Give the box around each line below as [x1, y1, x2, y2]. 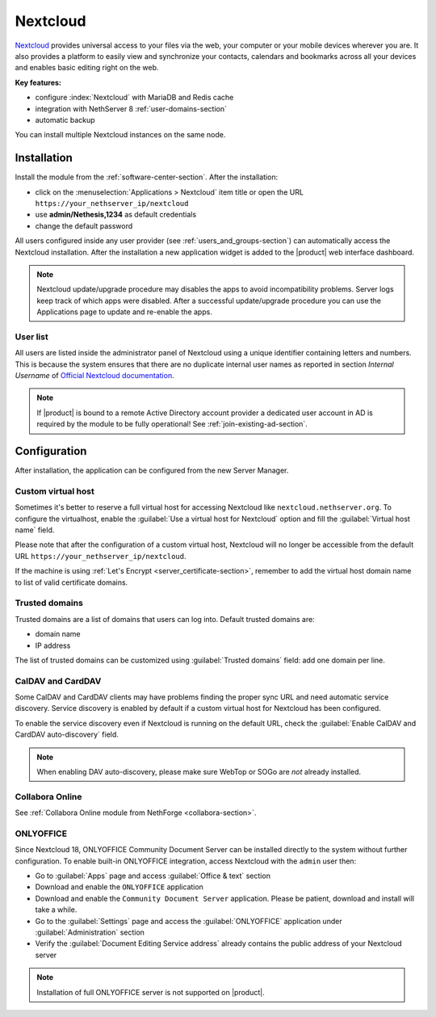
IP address [35, 641, 71, 650]
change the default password [35, 221, 133, 230]
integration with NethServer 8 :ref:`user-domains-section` [35, 103, 228, 113]
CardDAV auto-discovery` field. [15, 729, 119, 739]
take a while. [35, 905, 78, 914]
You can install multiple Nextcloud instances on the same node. [15, 130, 226, 140]
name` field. [15, 525, 55, 535]
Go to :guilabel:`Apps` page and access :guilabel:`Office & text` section [35, 871, 270, 880]
